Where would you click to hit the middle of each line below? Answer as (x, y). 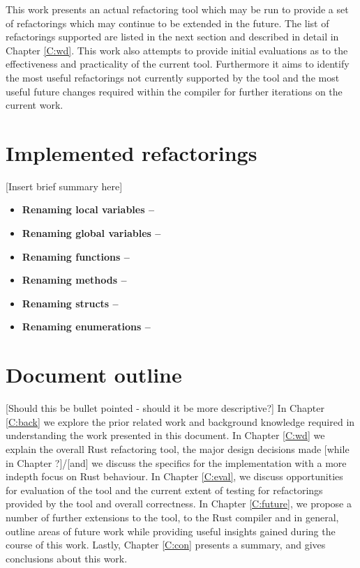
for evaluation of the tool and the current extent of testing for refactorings (164, 490)
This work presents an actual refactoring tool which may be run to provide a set (177, 9)
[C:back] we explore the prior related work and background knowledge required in (180, 421)
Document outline (94, 375)
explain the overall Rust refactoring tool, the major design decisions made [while (178, 448)
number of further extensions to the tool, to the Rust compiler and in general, (172, 517)
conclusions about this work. (67, 558)
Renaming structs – (70, 303)
